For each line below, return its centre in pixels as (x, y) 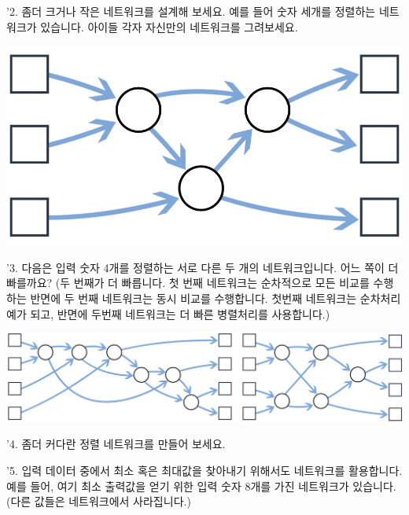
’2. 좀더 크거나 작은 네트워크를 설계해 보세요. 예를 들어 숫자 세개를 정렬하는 (191, 11)
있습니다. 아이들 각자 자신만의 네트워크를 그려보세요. (169, 26)
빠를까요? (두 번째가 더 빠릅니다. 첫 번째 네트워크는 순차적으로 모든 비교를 (188, 283)
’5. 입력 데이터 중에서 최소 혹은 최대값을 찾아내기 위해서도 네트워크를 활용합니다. (204, 471)
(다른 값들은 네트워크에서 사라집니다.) (99, 501)
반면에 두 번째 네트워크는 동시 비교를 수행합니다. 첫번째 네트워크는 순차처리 (216, 298)
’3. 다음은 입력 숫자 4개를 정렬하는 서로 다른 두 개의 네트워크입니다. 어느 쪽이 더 (203, 267)
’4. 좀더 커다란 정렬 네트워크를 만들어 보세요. (116, 444)
